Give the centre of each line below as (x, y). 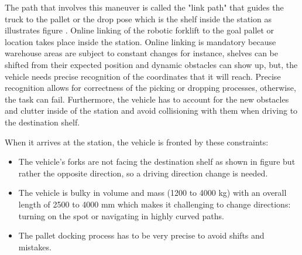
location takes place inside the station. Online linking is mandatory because (140, 41)
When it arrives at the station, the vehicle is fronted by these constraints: (137, 142)
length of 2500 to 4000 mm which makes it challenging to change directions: (155, 204)
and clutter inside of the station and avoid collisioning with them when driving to (151, 110)
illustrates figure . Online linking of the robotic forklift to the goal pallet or (140, 30)
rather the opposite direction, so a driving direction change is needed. (143, 173)
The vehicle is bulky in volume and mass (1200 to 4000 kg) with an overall (152, 193)
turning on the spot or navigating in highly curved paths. (121, 215)
